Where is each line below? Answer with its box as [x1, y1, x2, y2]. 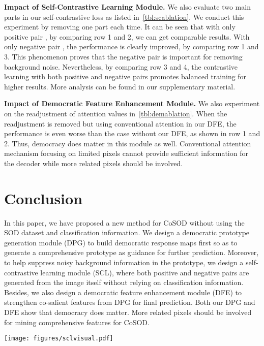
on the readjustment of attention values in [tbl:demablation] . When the [4, 108, 227, 118]
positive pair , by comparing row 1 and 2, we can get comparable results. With [4, 31, 250, 42]
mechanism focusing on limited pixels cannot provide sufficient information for [4, 148, 248, 159]
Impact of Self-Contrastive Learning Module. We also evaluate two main [4, 2, 251, 12]
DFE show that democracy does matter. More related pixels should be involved [4, 306, 252, 317]
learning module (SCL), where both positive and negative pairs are [40, 267, 249, 277]
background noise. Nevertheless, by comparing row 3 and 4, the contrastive [4, 61, 238, 72]
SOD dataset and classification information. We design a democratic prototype [4, 227, 250, 238]
